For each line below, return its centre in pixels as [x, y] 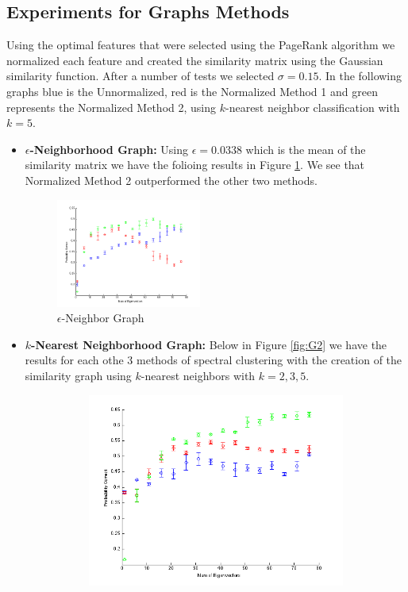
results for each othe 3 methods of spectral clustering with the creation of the [214, 360]
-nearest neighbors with [198, 375]
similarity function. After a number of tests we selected [140, 76]
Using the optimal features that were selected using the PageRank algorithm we [201, 45]
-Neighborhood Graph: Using [109, 149]
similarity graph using [78, 375]
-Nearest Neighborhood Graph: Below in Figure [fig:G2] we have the [209, 344]
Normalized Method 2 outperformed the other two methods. [171, 180]
